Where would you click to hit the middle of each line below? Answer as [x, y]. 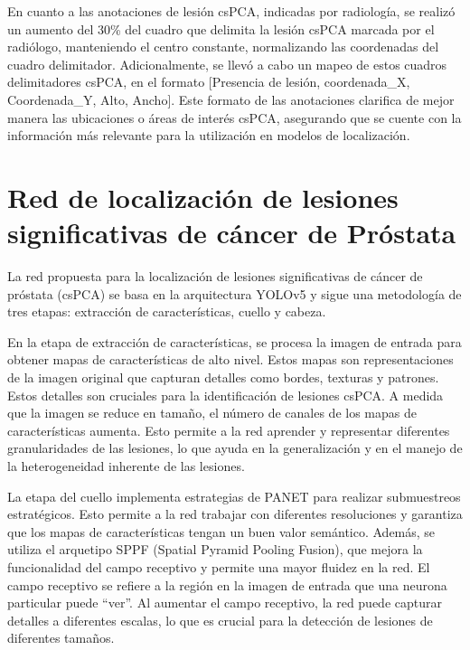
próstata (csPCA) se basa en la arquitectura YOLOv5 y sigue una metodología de [235, 293]
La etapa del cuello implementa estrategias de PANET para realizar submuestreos [234, 496]
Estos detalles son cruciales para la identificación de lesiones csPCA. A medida [226, 395]
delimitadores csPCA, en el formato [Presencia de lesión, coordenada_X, [209, 82]
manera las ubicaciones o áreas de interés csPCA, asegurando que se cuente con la [235, 117]
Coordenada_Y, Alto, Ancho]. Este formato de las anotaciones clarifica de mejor [231, 99]
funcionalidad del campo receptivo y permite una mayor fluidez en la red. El [219, 566]
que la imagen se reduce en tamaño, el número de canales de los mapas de [212, 413]
